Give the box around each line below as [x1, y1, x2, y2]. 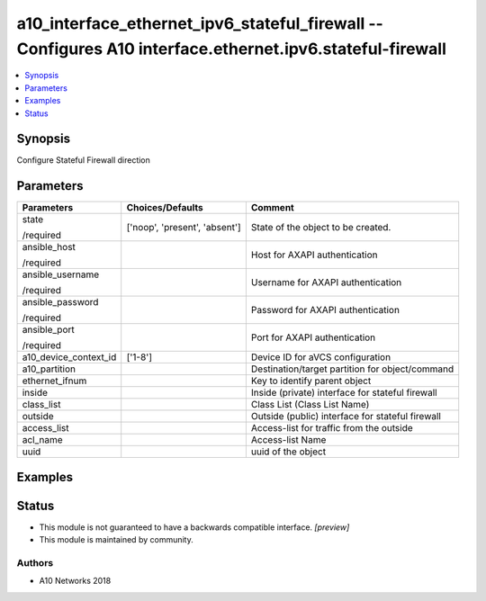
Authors [16, 557, 54, 570]
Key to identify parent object [250, 374, 372, 387]
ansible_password [22, 296, 99, 309]
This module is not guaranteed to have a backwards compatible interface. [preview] [39, 522, 350, 533]
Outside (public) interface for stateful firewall [250, 410, 441, 423]
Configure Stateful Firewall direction [16, 155, 150, 166]
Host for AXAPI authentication [250, 248, 378, 261]
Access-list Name [250, 434, 327, 446]
